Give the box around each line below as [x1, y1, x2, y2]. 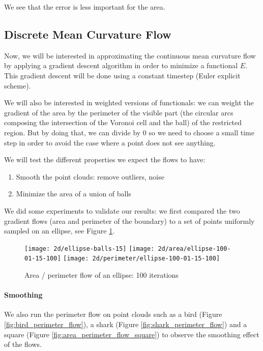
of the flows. [4, 339, 42, 349]
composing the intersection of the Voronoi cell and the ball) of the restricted [4, 117, 242, 128]
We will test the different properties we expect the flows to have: [4, 154, 206, 165]
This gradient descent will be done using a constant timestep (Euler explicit [4, 70, 241, 80]
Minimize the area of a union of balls [16, 188, 131, 199]
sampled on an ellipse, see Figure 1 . [4, 225, 115, 236]
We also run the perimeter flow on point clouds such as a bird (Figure [4, 309, 222, 319]
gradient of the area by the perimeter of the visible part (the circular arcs [4, 107, 233, 118]
